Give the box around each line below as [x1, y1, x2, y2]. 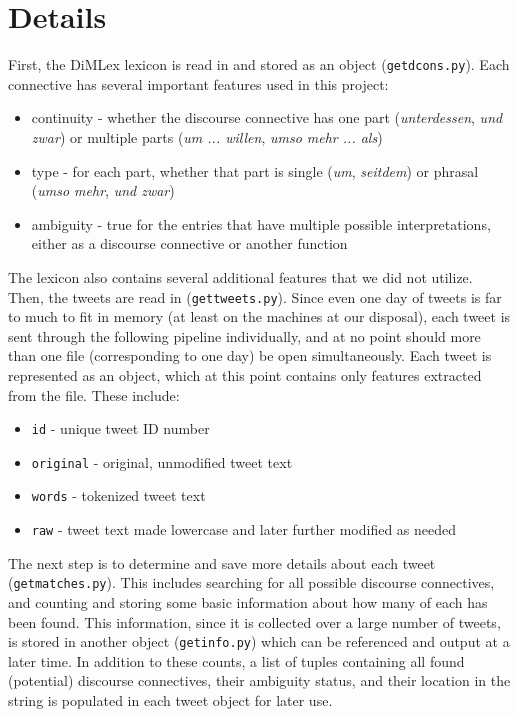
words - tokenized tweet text [31, 485, 206, 506]
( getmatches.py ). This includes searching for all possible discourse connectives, [8, 572, 495, 593]
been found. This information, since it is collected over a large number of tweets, [8, 611, 501, 632]
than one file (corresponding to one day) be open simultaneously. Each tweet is [8, 345, 492, 366]
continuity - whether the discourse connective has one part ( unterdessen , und [31, 107, 503, 128]
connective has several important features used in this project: [8, 73, 389, 94]
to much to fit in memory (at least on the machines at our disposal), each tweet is [8, 306, 511, 327]
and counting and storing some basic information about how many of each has [8, 592, 488, 613]
